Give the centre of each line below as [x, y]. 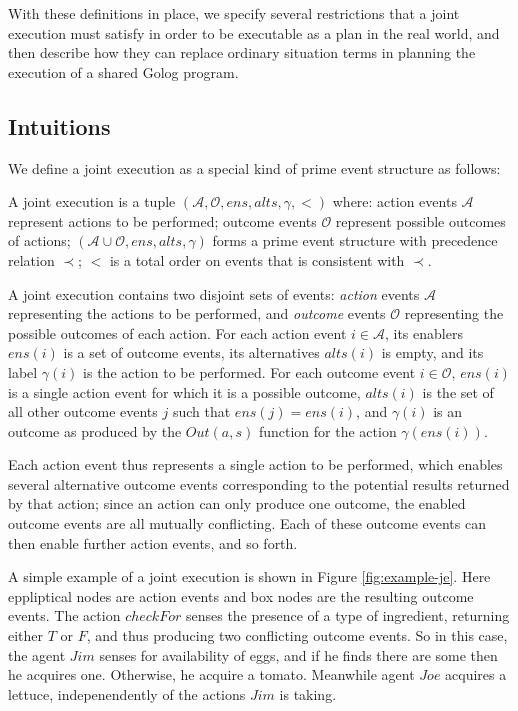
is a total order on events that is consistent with [257, 259]
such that [201, 411]
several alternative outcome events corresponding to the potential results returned [259, 483]
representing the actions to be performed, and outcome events [197, 313]
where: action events [394, 201]
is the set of [458, 391]
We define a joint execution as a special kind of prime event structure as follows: [254, 167]
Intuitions [59, 125]
